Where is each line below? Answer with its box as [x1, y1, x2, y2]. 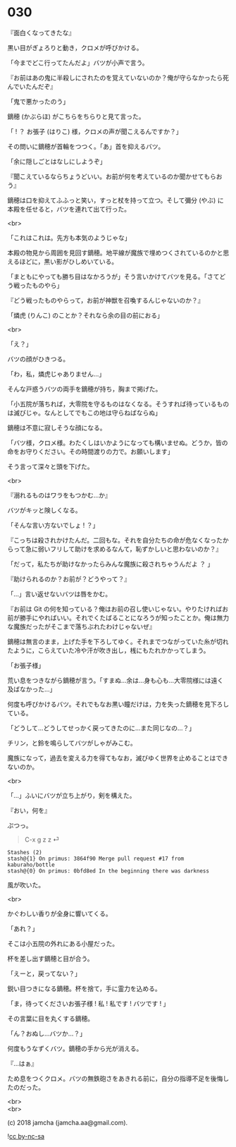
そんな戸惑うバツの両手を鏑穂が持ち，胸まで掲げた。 [7, 384, 162, 393]
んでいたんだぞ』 [7, 82, 57, 90]
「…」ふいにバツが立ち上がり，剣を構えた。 [7, 791, 136, 799]
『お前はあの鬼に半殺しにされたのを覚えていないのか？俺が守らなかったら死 [7, 73, 230, 82]
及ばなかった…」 [7, 685, 56, 693]
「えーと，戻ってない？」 [7, 969, 81, 978]
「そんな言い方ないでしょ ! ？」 [7, 521, 99, 529]
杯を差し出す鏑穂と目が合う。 [7, 954, 94, 963]
